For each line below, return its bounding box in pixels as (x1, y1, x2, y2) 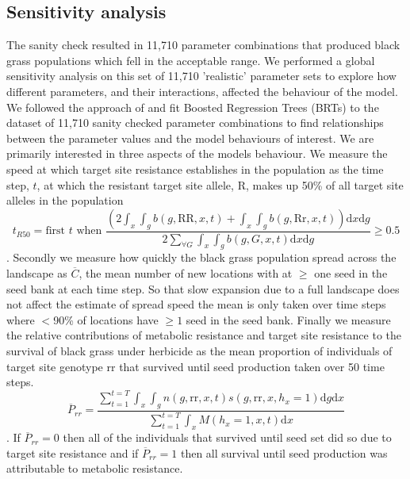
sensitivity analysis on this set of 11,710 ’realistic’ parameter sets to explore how (6, 67, 397, 84)
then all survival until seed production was (180, 444, 388, 461)
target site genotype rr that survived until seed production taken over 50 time (6, 358, 385, 374)
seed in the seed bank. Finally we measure (186, 311, 391, 328)
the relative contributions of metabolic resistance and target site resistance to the (6, 327, 402, 343)
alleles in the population (6, 192, 124, 209)
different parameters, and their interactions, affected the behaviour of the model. (6, 82, 398, 99)
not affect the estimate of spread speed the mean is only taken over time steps (6, 296, 386, 312)
